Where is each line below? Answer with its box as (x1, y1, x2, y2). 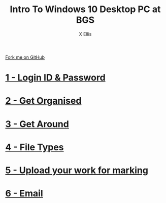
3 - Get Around (5, 118, 70, 130)
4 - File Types (5, 141, 64, 153)
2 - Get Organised (5, 95, 82, 107)
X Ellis (79, 31, 92, 37)
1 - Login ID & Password (5, 72, 106, 84)
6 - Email (5, 188, 43, 199)
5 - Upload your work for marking (5, 165, 149, 176)
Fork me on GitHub (5, 54, 45, 60)
